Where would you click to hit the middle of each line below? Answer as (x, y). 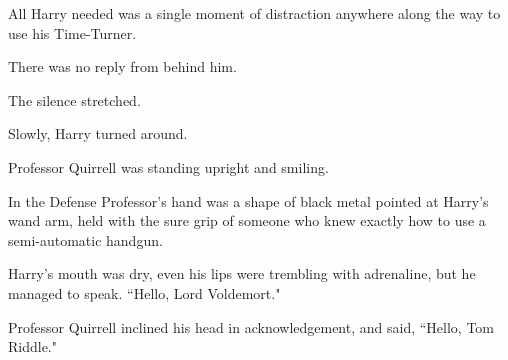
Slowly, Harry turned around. (98, 133)
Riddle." (32, 346)
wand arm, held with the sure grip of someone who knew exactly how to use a (247, 220)
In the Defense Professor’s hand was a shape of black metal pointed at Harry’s (248, 200)
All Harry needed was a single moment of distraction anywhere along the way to (254, 13)
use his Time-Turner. (72, 32)
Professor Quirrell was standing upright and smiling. (168, 166)
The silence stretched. (74, 99)
